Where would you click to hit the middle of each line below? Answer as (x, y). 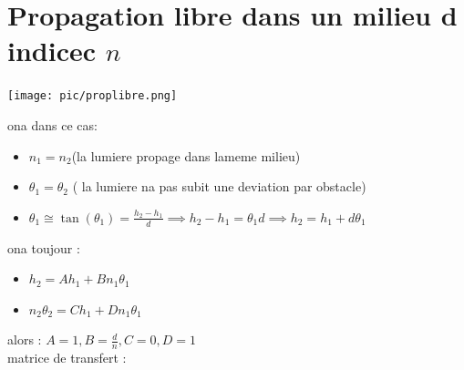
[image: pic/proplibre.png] (93, 96)
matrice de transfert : (67, 358)
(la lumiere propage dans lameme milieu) (186, 155)
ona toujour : (44, 247)
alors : (25, 339)
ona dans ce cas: (52, 124)
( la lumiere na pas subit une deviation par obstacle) (219, 186)
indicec (52, 51)
